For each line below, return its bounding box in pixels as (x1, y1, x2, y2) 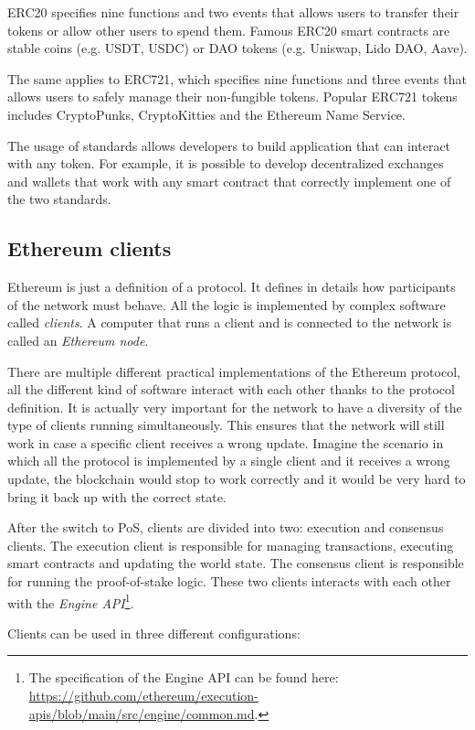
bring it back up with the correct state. (7, 487, 227, 506)
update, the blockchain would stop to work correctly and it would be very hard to (7, 469, 466, 488)
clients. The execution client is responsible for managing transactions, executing (7, 535, 454, 554)
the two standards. (7, 189, 111, 209)
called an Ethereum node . (7, 330, 149, 349)
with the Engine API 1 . (7, 590, 134, 612)
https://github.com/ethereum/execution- (28, 686, 259, 705)
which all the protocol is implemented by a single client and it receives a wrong (7, 451, 450, 470)
